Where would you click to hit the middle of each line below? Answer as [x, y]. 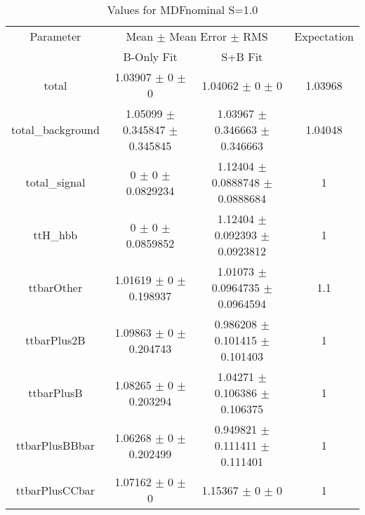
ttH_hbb [55, 235]
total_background [55, 129]
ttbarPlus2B [55, 340]
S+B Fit [242, 56]
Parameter [55, 36]
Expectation [324, 36]
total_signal [55, 182]
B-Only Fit [150, 56]
